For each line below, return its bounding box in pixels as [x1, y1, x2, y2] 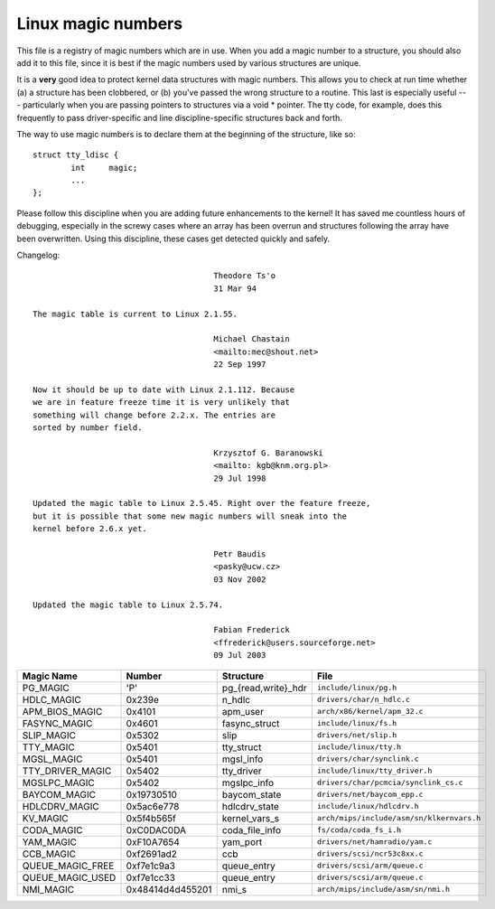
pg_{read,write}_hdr [221, 681, 307, 694]
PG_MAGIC [22, 681, 70, 694]
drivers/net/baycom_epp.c [316, 790, 424, 800]
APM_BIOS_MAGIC [22, 705, 103, 717]
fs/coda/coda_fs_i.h [316, 825, 402, 835]
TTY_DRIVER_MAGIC [22, 764, 112, 777]
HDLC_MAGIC [22, 693, 81, 706]
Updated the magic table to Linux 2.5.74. [33, 599, 224, 610]
